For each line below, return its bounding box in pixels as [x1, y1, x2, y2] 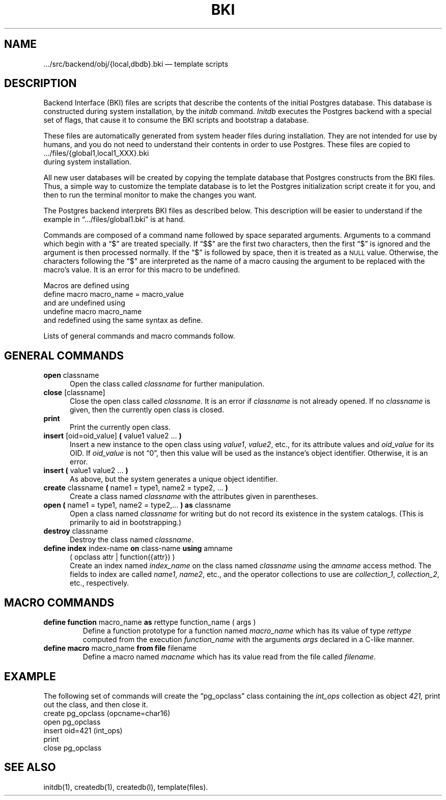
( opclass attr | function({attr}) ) [70, 553, 175, 562]
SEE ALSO [4, 761, 56, 774]
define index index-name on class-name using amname [43, 544, 233, 553]
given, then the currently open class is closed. [70, 405, 225, 415]
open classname [43, 371, 99, 380]
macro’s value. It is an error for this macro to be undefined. [43, 265, 240, 274]
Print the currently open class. [70, 423, 171, 432]
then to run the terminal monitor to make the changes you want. [43, 190, 257, 200]
